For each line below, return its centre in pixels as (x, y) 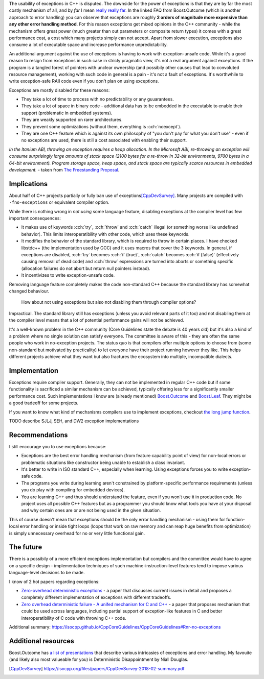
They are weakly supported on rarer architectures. (72, 120)
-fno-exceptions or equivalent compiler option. (59, 202)
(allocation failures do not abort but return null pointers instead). (86, 268)
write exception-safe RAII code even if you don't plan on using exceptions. (84, 81)
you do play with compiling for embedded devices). (73, 490)
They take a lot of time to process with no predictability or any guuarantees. (98, 99)
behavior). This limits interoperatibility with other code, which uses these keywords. (105, 234)
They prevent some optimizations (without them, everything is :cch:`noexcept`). (101, 126)
